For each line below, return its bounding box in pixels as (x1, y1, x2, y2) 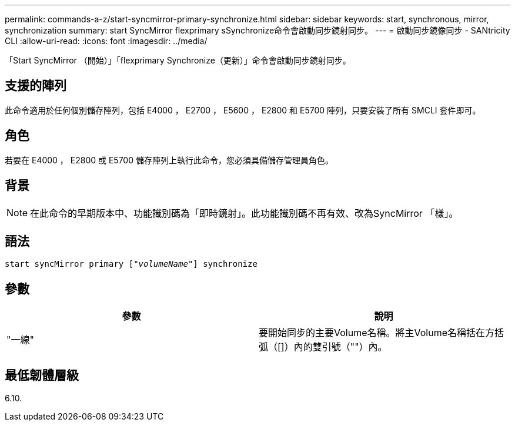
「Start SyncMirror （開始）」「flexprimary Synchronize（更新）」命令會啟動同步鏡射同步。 (5, 55, 351, 65)
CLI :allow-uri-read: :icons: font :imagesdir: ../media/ (5, 36, 208, 46)
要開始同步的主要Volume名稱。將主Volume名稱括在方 (259, 327, 495, 339)
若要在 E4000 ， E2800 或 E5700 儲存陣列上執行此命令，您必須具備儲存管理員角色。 (5, 155, 333, 165)
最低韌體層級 (5, 367, 79, 383)
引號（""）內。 (322, 341, 387, 353)
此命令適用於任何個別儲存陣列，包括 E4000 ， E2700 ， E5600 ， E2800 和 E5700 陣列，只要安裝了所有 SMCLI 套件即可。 (5, 105, 481, 115)
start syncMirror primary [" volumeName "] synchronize (5, 259, 257, 269)
